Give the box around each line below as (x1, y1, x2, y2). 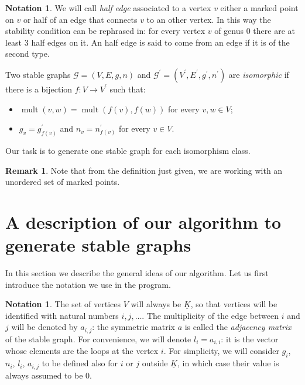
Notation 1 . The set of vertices (5, 298, 121, 310)
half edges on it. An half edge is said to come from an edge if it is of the (31, 36, 290, 48)
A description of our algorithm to (5, 209, 282, 233)
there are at (253, 25, 295, 37)
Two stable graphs (5, 68, 71, 80)
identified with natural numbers (5, 309, 119, 321)
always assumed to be (5, 369, 83, 381)
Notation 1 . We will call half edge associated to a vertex (5, 2, 211, 13)
